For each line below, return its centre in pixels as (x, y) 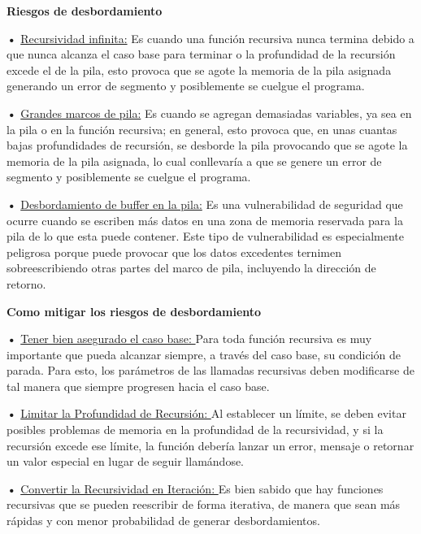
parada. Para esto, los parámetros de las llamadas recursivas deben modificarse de (210, 370)
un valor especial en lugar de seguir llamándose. (126, 461)
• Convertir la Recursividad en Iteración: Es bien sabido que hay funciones (195, 488)
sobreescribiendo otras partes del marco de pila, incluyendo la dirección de (191, 268)
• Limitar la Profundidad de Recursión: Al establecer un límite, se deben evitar (206, 413)
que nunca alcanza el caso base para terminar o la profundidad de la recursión (201, 54)
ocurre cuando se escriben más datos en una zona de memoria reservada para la (205, 220)
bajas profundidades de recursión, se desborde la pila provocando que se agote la (207, 145)
